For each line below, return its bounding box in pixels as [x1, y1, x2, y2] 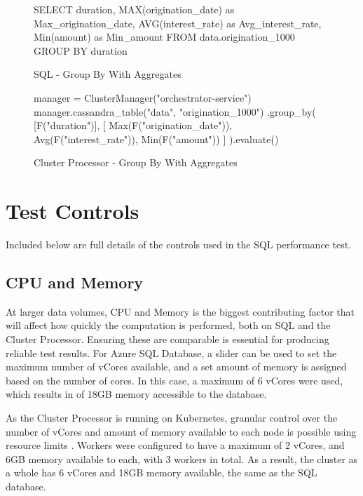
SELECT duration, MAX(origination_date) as [34, 2, 235, 16]
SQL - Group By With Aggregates [34, 67, 181, 81]
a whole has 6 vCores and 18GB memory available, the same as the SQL [6, 465, 317, 480]
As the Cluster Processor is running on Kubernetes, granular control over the [6, 410, 338, 425]
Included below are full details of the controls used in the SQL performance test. [6, 237, 351, 252]
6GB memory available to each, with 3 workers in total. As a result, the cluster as [6, 451, 358, 466]
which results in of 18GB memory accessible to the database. [6, 387, 267, 401]
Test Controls [6, 196, 139, 225]
